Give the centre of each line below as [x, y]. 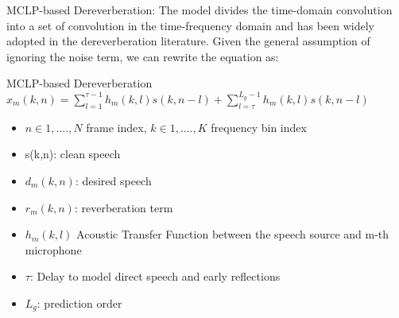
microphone [53, 249]
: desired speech [113, 180]
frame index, [116, 127]
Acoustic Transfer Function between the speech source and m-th [233, 234]
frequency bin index [259, 127]
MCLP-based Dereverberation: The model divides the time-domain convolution [199, 10]
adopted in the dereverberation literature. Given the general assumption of [188, 41]
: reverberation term [124, 207]
